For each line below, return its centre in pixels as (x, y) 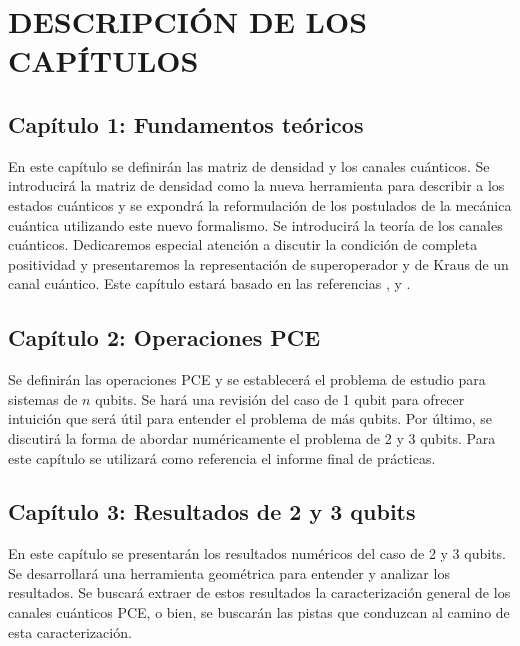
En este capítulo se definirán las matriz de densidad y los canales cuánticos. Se (249, 165)
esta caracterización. (70, 631)
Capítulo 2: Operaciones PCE (164, 337)
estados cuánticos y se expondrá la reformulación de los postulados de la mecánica (260, 204)
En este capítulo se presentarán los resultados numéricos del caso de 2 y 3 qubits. (257, 553)
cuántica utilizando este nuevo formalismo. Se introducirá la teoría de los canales (255, 224)
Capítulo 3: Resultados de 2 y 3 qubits (212, 511)
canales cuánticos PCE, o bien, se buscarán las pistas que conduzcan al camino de (259, 612)
